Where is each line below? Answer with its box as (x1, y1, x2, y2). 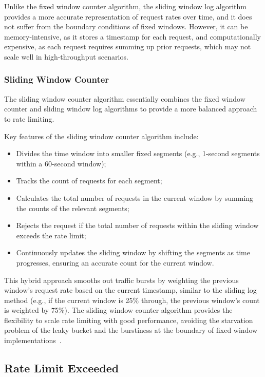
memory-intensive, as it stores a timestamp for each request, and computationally (4, 31, 261, 42)
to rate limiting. (4, 113, 54, 124)
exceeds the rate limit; (16, 230, 86, 240)
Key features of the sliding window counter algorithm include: (4, 130, 199, 141)
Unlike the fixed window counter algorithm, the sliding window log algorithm (4, 1, 247, 11)
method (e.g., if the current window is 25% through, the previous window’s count (4, 294, 260, 305)
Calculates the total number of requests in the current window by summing (16, 192, 254, 203)
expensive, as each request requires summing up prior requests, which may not (4, 41, 251, 52)
